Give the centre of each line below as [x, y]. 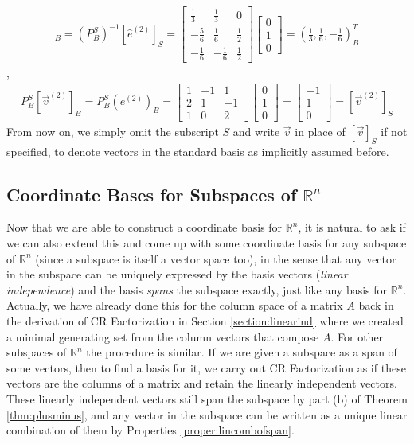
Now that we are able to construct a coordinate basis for [145, 227]
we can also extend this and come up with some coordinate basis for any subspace [207, 243]
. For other [357, 336]
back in [376, 305]
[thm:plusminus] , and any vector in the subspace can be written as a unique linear [207, 414]
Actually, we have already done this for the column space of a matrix [175, 305]
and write [256, 131]
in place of [320, 131]
